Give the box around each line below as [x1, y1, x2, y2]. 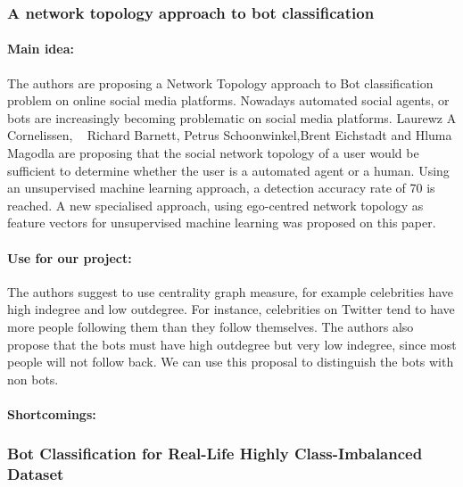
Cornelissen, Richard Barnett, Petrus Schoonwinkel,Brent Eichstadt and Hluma [7, 126, 452, 144]
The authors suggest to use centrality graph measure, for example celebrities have [7, 282, 453, 301]
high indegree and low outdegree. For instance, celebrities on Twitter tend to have [7, 300, 455, 318]
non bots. [7, 369, 59, 388]
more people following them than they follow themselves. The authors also [7, 317, 414, 335]
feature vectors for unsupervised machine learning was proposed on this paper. [7, 213, 436, 232]
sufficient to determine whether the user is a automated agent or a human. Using [7, 161, 450, 179]
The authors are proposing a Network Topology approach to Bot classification [7, 73, 434, 92]
